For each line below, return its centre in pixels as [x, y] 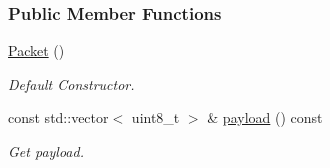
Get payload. [46, 151]
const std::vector [58, 117]
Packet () [36, 50]
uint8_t [155, 117]
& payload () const [265, 117]
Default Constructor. [71, 83]
